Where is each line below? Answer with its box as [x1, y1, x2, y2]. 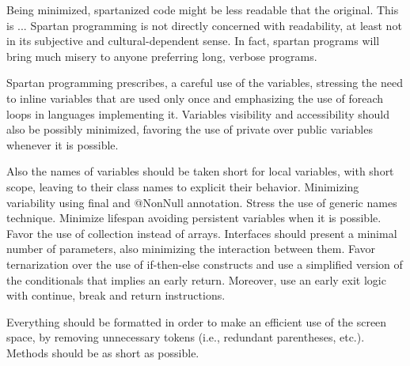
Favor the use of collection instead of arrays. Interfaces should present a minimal [6, 225, 397, 241]
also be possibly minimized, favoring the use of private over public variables [6, 121, 373, 138]
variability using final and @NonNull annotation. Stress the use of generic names [6, 194, 397, 210]
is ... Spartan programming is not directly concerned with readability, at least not [6, 17, 402, 33]
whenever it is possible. [6, 136, 119, 153]
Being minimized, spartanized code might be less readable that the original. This [6, 2, 399, 17]
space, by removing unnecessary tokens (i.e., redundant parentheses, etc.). [6, 329, 365, 345]
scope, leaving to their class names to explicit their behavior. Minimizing [6, 178, 359, 194]
